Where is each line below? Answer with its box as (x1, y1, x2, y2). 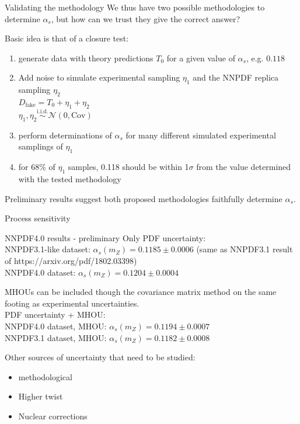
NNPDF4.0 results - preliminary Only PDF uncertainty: (5, 231, 206, 244)
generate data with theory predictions (18, 51, 154, 64)
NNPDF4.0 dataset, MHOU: (5, 319, 107, 332)
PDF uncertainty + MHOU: (5, 308, 106, 321)
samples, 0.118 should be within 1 (68, 161, 189, 173)
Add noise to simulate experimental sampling (18, 71, 180, 84)
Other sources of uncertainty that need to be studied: (5, 351, 196, 363)
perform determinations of (18, 128, 112, 141)
